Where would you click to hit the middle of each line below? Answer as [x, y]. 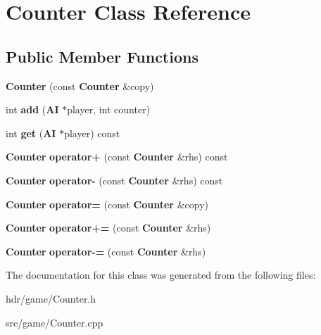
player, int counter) [109, 109]
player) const [92, 133]
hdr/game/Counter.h [51, 298]
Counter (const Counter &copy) [80, 86]
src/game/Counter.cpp [55, 322]
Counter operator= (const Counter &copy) [107, 204]
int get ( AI [31, 133]
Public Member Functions [102, 56]
